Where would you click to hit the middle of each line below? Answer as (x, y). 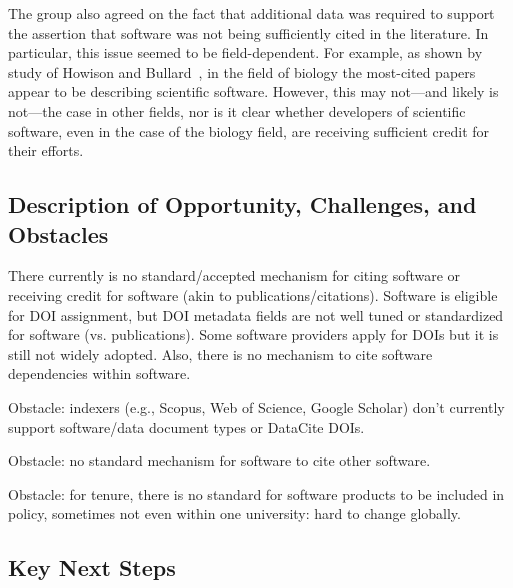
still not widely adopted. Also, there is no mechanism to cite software (220, 353)
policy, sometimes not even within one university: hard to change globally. (234, 513)
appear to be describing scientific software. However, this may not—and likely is (253, 91)
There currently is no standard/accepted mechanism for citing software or (234, 275)
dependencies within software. (99, 373)
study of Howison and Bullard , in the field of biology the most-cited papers (242, 71)
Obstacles (58, 233)
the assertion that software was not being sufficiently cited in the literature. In (248, 32)
